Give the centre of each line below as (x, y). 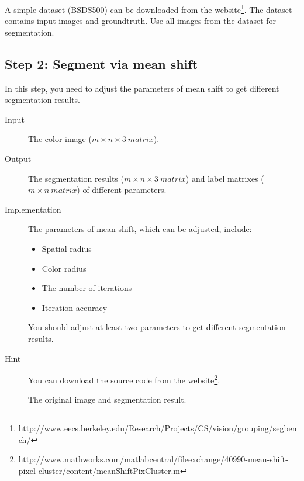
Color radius (64, 268)
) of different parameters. (122, 190)
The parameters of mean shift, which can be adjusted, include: (140, 229)
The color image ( (60, 139)
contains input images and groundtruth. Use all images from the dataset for (141, 21)
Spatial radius (67, 248)
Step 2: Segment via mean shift (101, 63)
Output (18, 159)
